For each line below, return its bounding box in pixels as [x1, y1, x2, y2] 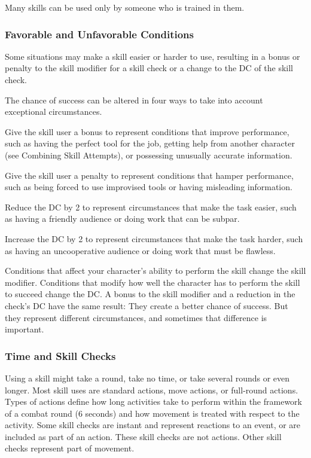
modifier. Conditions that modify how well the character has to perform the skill [5, 276, 300, 288]
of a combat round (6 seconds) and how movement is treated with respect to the [5, 407, 300, 419]
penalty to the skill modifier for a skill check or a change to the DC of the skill [5, 62, 293, 74]
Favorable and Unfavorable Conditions [5, 26, 194, 41]
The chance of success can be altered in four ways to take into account [5, 93, 263, 106]
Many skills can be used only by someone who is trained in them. [5, 1, 245, 13]
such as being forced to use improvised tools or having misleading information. [5, 181, 292, 193]
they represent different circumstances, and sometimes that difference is [5, 311, 267, 323]
